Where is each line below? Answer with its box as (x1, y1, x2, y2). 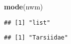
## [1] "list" (4, 19, 51, 26)
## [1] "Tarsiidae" (4, 34, 68, 42)
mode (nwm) (4, 1, 43, 11)
